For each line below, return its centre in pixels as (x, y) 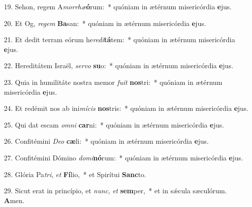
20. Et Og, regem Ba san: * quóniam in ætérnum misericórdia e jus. (105, 23)
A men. (14, 200)
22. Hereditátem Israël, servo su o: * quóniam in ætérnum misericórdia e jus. (119, 65)
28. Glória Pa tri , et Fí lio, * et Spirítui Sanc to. (75, 174)
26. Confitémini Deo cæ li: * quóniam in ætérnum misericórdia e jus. (106, 141)
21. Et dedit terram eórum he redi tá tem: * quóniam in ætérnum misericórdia (120, 39)
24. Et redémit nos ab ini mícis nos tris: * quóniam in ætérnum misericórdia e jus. (126, 108)
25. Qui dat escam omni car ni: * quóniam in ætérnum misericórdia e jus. (114, 124)
